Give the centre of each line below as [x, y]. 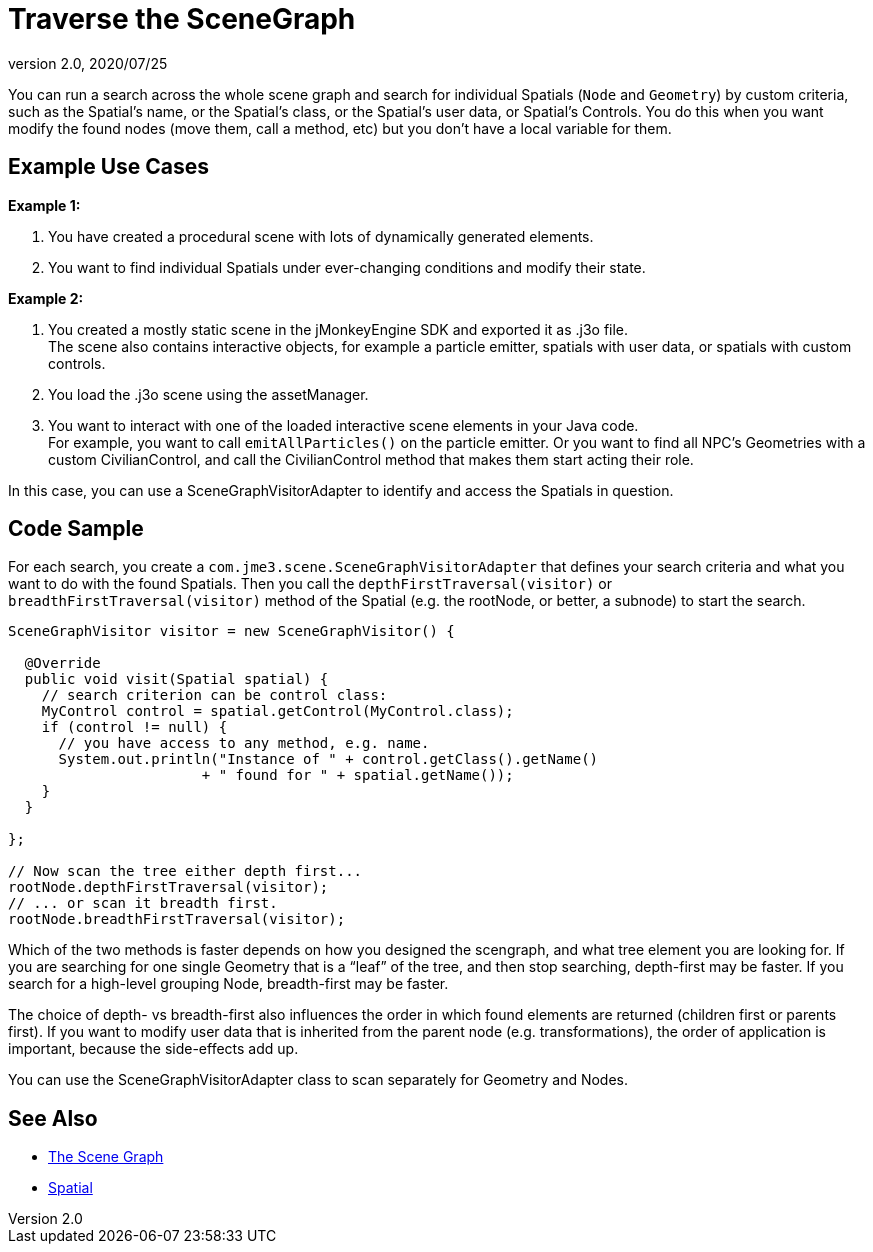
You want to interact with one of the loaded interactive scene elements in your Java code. [343, 425]
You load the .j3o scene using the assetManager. [208, 394]
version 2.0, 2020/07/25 [88, 63]
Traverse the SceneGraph [182, 19]
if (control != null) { [134, 727]
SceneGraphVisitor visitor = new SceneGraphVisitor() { [231, 631]
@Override [62, 663]
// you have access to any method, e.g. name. [244, 743]
